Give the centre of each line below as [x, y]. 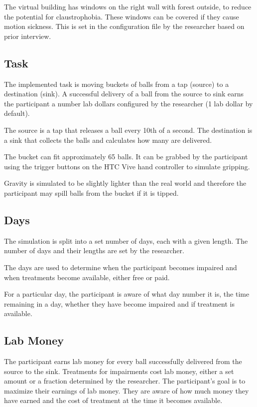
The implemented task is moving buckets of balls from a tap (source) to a [117, 84]
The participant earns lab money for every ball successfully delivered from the [123, 361]
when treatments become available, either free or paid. [87, 277]
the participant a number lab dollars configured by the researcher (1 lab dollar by [128, 103]
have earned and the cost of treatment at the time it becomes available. [113, 400]
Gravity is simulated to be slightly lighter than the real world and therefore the [125, 183]
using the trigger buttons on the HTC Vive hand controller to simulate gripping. [127, 166]
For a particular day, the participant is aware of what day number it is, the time [127, 294]
